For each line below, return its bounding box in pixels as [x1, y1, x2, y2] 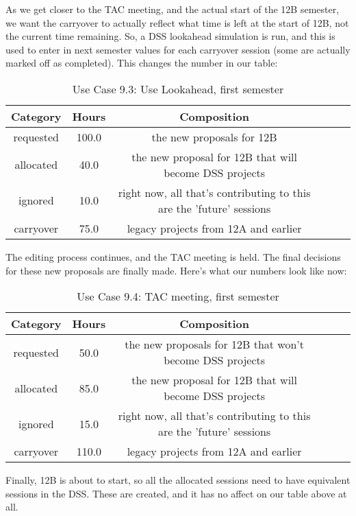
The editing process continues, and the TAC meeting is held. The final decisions [5, 249, 341, 263]
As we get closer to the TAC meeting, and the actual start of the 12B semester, [5, 2, 340, 16]
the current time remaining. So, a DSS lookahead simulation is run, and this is [5, 29, 335, 43]
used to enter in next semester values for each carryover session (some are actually [5, 42, 351, 56]
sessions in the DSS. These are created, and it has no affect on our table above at [5, 486, 347, 500]
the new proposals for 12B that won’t [125, 336, 305, 353]
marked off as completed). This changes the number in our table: [5, 56, 278, 70]
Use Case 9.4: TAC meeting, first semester [77, 288, 279, 305]
